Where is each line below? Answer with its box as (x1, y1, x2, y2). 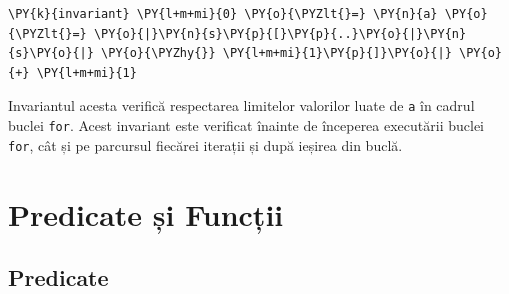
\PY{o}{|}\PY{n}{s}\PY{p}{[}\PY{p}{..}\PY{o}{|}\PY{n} (93, 26, 467, 41)
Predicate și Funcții (8, 193, 284, 234)
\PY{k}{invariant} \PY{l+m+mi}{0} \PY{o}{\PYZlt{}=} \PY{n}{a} (8, 7, 438, 21)
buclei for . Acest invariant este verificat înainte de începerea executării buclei (8, 115, 484, 136)
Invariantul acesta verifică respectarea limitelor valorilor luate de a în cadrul (8, 95, 475, 116)
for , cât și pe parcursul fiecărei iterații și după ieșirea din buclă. (8, 134, 403, 155)
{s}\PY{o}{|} (8, 46, 94, 61)
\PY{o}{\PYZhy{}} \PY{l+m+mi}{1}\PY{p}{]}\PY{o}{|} (101, 46, 452, 61)
